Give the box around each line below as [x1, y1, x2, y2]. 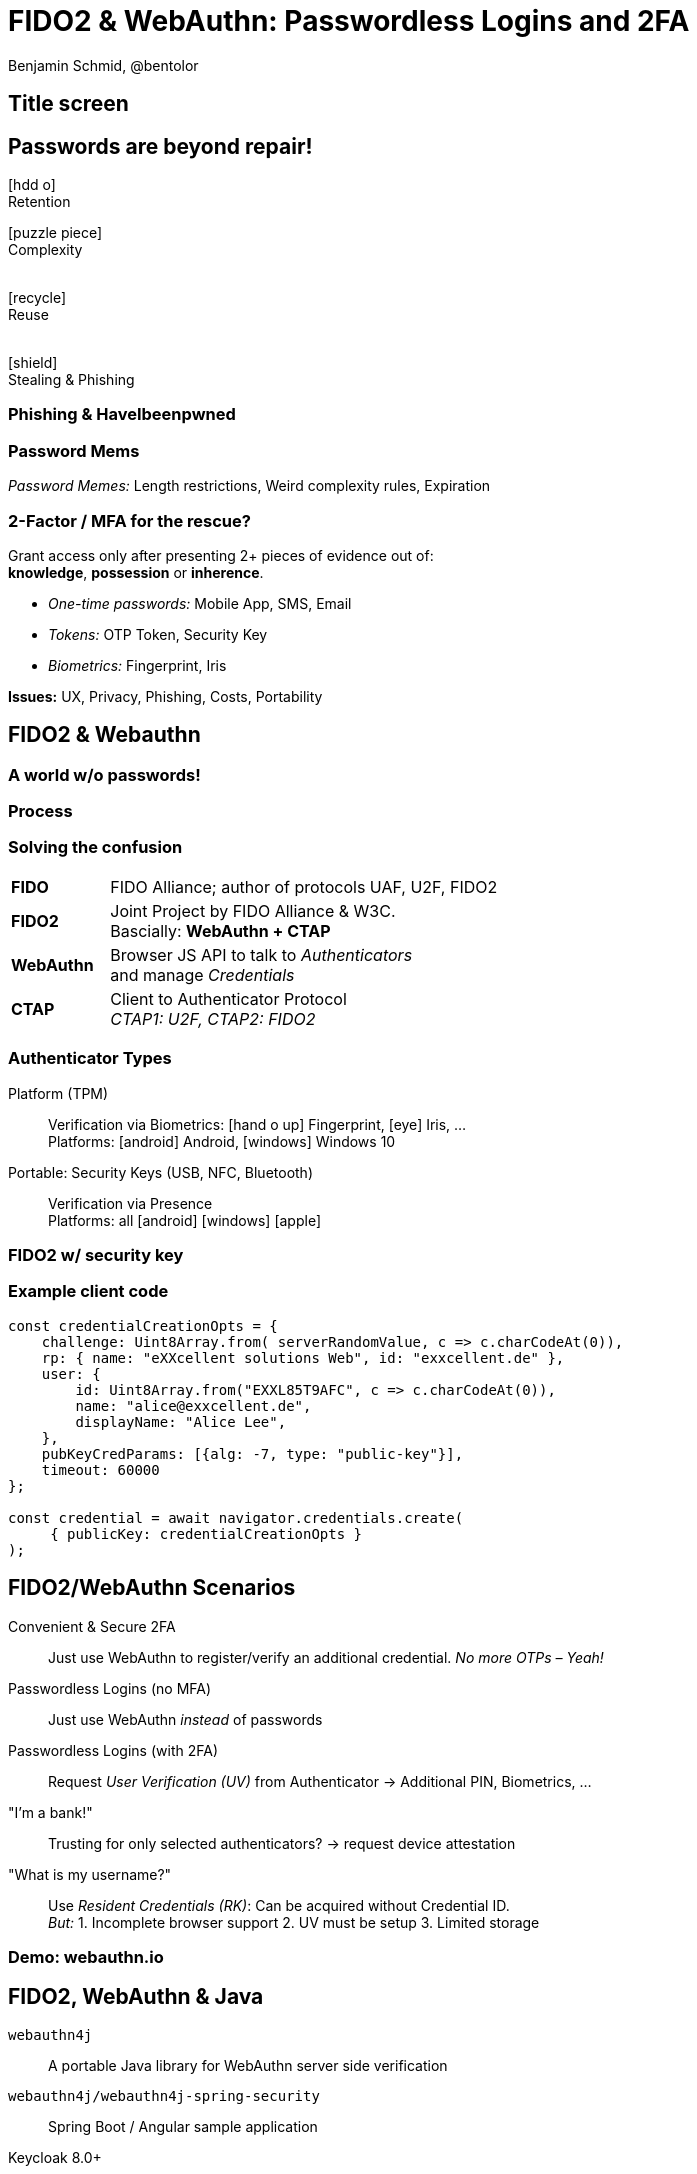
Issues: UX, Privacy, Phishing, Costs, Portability [8, 687, 323, 705]
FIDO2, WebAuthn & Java [8, 1984, 264, 2010]
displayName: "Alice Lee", [75, 1413, 287, 1430]
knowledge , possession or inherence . [8, 563, 264, 581]
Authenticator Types [8, 1048, 172, 1069]
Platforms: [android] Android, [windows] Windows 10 [48, 1132, 396, 1150]
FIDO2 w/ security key [8, 1244, 184, 1265]
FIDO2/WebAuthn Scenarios [8, 1575, 296, 1601]
